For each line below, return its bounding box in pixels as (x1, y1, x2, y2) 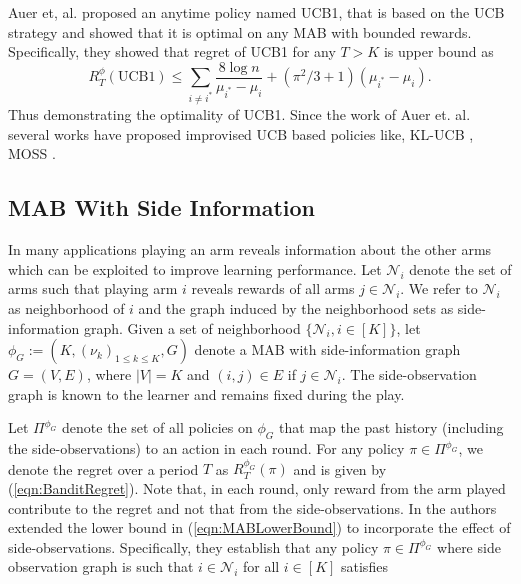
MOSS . (8, 143, 56, 164)
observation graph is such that (8, 556, 194, 577)
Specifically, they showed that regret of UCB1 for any (8, 41, 336, 62)
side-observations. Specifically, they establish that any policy (8, 536, 379, 557)
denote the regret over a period (8, 458, 199, 479)
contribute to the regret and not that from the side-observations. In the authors (8, 497, 497, 518)
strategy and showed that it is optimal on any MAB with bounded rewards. (8, 21, 472, 42)
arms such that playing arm (8, 278, 178, 299)
